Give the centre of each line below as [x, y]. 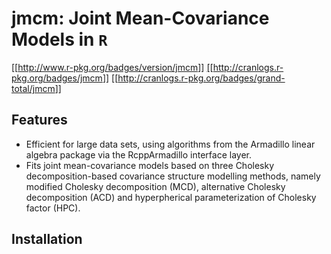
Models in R [59, 39]
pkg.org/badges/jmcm [57, 78]
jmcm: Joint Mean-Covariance [140, 18]
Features [39, 120]
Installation [47, 239]
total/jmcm [33, 88]
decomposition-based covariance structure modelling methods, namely [173, 176]
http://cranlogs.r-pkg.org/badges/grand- [201, 78]
